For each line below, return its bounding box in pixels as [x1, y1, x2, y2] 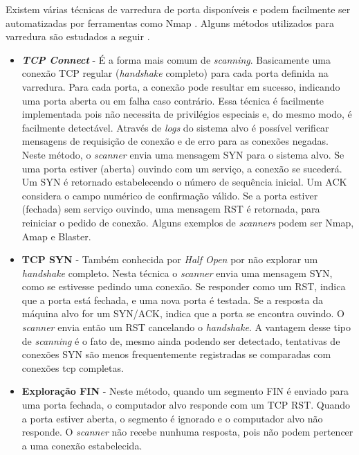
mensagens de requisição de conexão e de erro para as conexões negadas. [21, 134, 329, 148]
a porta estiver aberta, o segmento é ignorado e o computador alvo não [21, 411, 323, 425]
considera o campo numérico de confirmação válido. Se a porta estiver [21, 188, 318, 202]
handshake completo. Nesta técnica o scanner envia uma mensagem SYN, [21, 265, 333, 280]
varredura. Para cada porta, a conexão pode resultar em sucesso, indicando [21, 79, 340, 93]
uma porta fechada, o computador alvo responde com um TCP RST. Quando [21, 398, 351, 412]
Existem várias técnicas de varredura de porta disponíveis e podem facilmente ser [6, 2, 351, 16]
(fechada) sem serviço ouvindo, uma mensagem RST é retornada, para [21, 202, 320, 216]
